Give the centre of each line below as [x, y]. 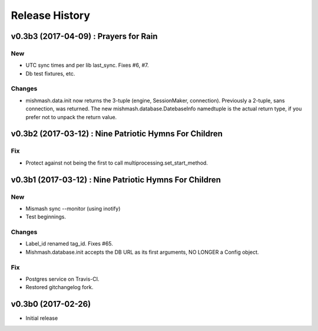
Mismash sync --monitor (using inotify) [73, 208]
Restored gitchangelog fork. [59, 287]
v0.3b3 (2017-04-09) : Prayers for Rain [84, 36]
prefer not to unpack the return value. [71, 117]
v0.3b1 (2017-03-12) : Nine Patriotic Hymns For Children [116, 180]
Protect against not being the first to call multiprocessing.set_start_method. [117, 163]
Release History [51, 15]
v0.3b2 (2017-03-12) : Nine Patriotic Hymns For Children [117, 134]
